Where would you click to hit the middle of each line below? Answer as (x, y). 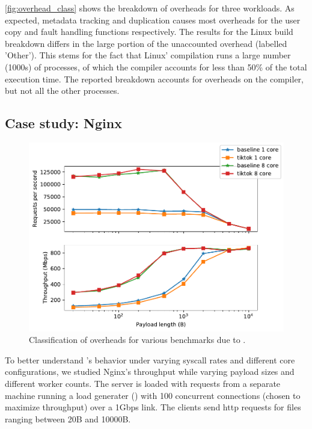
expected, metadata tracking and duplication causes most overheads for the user (153, 20)
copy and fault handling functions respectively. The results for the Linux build (149, 32)
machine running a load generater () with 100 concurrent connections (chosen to (153, 395)
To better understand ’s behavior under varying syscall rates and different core (150, 360)
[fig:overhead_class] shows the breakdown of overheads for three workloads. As (150, 8)
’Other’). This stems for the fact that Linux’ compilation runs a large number (148, 55)
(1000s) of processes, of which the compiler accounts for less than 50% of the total (156, 66)
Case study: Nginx (63, 123)
